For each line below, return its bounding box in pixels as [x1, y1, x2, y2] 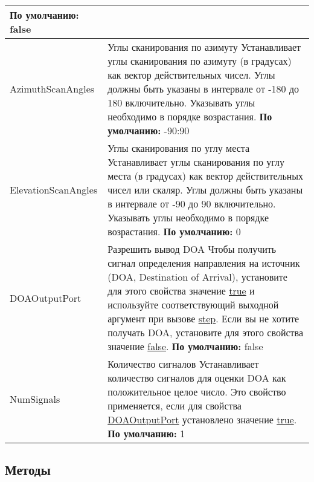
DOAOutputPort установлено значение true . [107, 412, 297, 426]
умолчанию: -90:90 [107, 123, 190, 137]
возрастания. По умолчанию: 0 [107, 224, 241, 238]
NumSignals [10, 391, 60, 406]
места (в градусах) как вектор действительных [107, 169, 304, 183]
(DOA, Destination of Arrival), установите [107, 270, 287, 284]
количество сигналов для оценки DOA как [107, 371, 286, 385]
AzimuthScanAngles [10, 82, 95, 96]
